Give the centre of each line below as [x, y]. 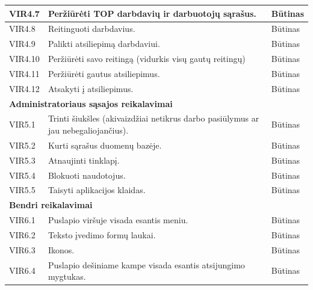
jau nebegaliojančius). [88, 130]
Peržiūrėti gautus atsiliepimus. [104, 73]
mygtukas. [67, 276]
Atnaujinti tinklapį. [84, 160]
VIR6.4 [22, 270]
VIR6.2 [22, 234]
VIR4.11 [24, 73]
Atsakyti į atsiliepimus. [91, 88]
